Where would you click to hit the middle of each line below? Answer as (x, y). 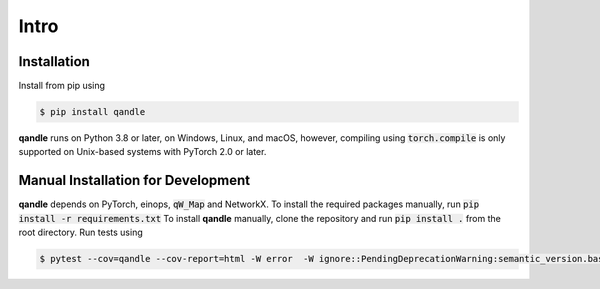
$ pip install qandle (92, 112)
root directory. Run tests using (81, 232)
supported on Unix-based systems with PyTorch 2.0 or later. (142, 152)
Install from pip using (61, 86)
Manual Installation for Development (134, 180)
